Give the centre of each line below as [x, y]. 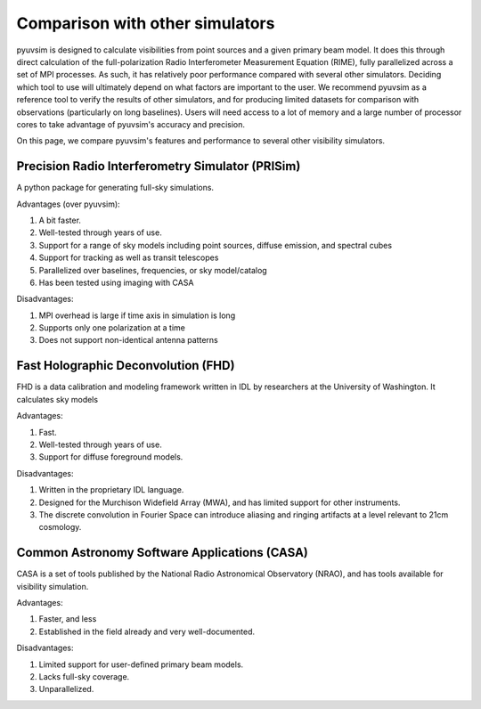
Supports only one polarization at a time [112, 328]
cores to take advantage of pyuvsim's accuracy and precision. [130, 124]
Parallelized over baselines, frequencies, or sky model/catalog [153, 270]
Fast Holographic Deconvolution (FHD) [126, 366]
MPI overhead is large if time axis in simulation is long [137, 315]
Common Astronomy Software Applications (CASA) [163, 553]
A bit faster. [60, 220]
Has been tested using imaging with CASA [116, 282]
